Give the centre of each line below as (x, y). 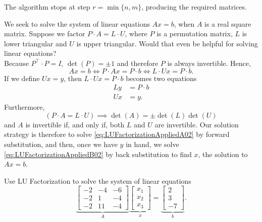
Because (16, 63)
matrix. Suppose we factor (45, 33)
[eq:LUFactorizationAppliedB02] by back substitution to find (98, 154)
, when (184, 23)
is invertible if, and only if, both (75, 124)
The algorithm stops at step (47, 7)
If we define (22, 78)
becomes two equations (161, 78)
